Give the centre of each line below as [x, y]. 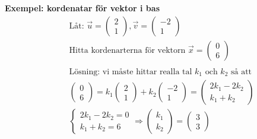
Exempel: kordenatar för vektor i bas [83, 8]
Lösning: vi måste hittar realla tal [131, 72]
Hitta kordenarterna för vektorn [127, 50]
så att [241, 72]
